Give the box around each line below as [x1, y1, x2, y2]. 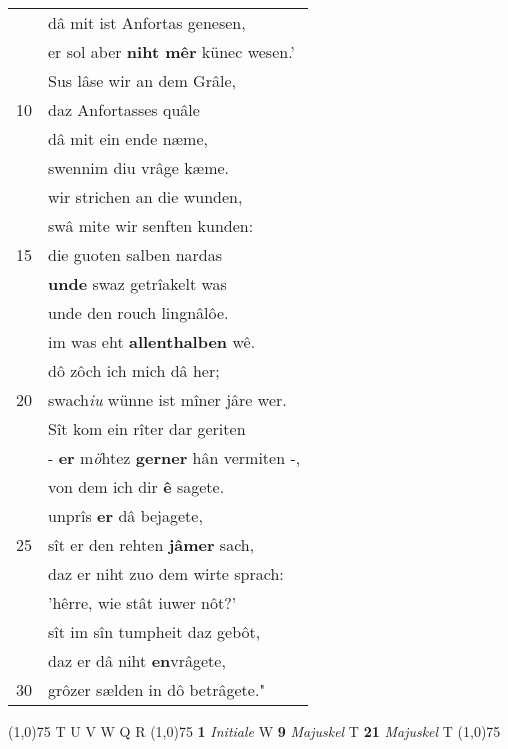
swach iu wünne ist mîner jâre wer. [48, 388, 287, 411]
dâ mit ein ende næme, [48, 127, 208, 150]
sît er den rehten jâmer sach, [48, 533, 255, 556]
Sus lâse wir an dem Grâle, [48, 69, 236, 92]
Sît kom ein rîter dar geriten [48, 417, 246, 440]
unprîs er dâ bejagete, [48, 504, 203, 527]
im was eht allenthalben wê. [48, 330, 256, 353]
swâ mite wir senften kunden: [48, 214, 254, 237]
